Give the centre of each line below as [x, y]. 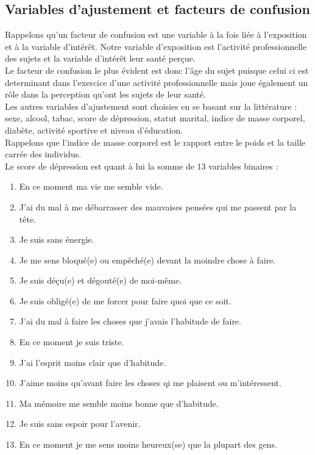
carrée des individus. [43, 154]
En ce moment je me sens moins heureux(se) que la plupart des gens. [148, 444]
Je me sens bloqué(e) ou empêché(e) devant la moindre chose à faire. [147, 260]
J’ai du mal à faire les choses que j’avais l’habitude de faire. [130, 321]
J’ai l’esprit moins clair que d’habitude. [93, 362]
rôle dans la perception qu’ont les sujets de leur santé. [105, 94]
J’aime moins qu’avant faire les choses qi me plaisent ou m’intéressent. [150, 383]
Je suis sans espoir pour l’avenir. [80, 424]
